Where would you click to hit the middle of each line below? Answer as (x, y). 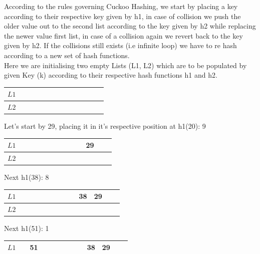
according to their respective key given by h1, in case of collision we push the (122, 16)
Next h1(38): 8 (27, 177)
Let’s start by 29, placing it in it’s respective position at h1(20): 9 (105, 126)
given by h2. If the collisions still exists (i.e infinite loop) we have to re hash (120, 45)
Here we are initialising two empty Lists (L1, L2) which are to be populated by (125, 65)
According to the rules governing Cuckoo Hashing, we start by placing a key (121, 6)
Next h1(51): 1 (27, 228)
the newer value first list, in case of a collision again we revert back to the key (123, 35)
